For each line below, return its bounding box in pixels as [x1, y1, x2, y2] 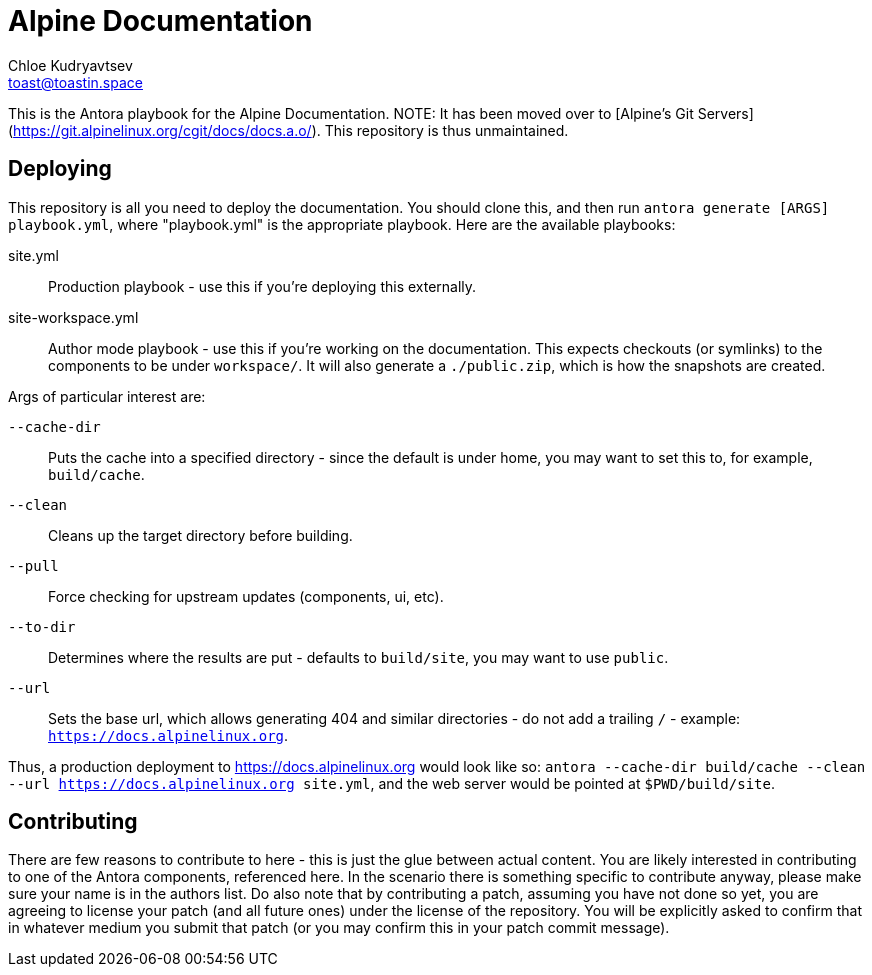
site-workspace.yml [8, 308, 139, 326]
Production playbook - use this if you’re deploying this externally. [48, 277, 477, 295]
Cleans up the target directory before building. [48, 526, 353, 544]
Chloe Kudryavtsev [8, 56, 133, 74]
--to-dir [8, 618, 76, 635]
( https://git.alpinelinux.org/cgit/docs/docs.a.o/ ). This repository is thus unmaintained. [8, 121, 569, 139]
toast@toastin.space [8, 73, 143, 91]
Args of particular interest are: [8, 387, 206, 405]
